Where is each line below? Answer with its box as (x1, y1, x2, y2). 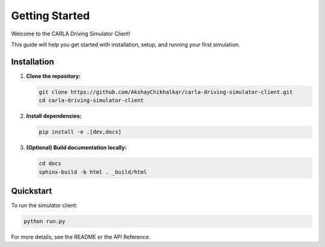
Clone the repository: (26, 72, 81, 79)
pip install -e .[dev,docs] (39, 129, 122, 135)
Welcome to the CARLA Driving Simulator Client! (11, 30, 131, 37)
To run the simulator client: (11, 202, 78, 209)
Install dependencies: (26, 112, 82, 120)
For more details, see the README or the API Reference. (11, 233, 150, 240)
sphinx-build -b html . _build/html (39, 168, 147, 175)
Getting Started (11, 9, 90, 22)
